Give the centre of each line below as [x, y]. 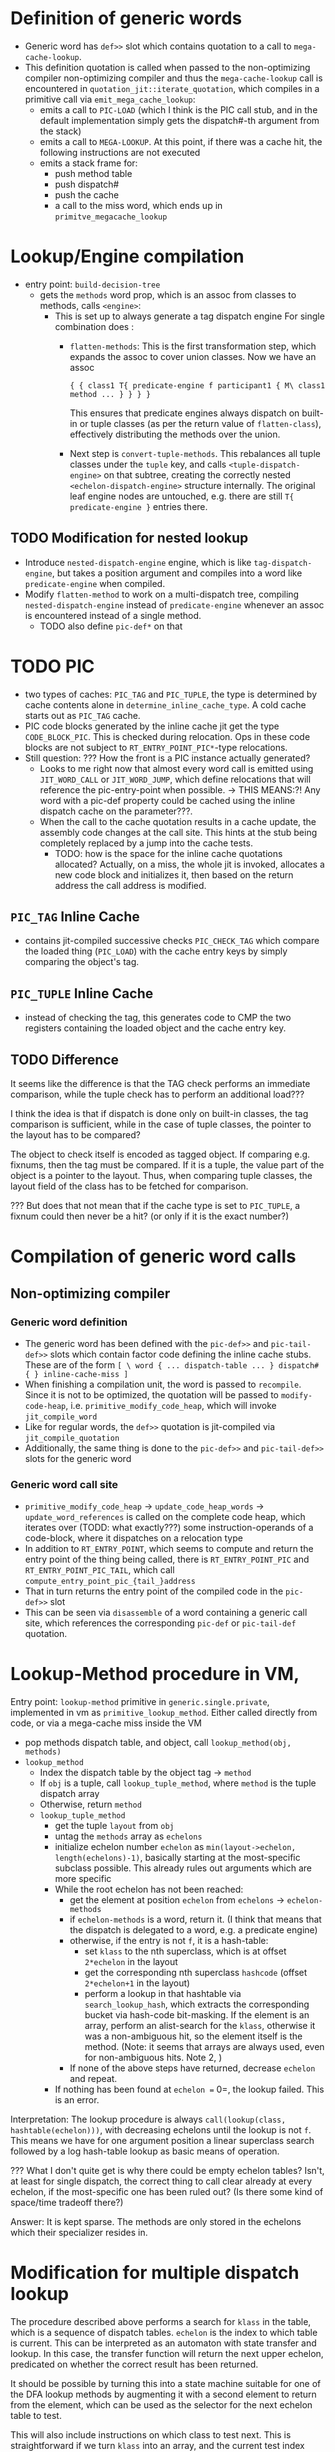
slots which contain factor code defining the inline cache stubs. [180, 1354]
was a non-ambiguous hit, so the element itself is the [193, 2036]
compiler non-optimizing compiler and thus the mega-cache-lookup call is [173, 78]
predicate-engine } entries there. [138, 506]
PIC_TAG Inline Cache [75, 917]
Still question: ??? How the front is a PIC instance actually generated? [167, 758]
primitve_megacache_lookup [111, 217]
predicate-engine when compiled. [95, 583]
